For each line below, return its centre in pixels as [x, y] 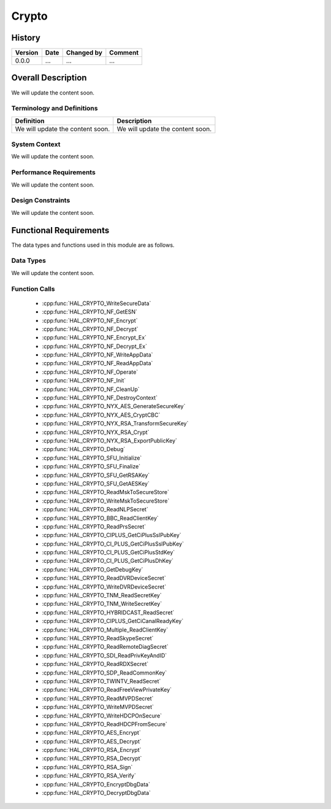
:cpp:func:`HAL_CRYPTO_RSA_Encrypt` [92, 750]
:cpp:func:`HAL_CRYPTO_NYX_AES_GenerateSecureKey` [114, 406]
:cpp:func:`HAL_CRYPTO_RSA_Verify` [89, 776]
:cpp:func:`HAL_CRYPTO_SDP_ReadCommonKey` [105, 673]
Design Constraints [41, 201]
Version [27, 53]
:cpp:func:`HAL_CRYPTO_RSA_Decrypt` [92, 759]
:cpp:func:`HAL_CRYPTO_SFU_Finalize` [91, 466]
